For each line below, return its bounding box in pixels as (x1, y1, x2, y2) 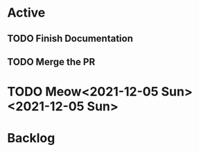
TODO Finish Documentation (7, 33, 133, 44)
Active (7, 5, 46, 21)
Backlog (7, 130, 55, 146)
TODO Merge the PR (7, 56, 96, 67)
